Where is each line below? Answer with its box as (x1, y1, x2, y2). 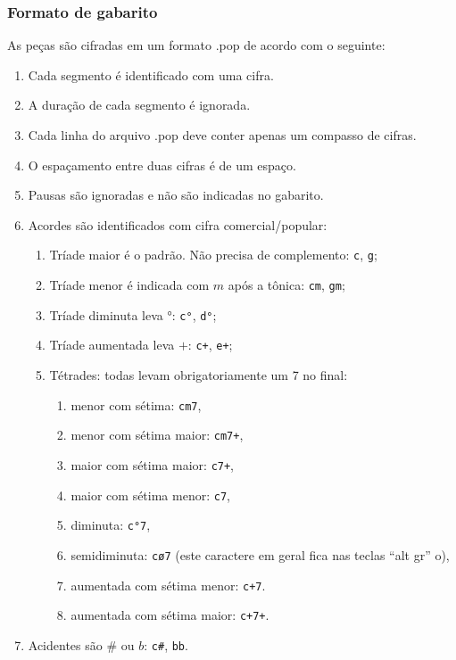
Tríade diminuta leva (49, 305, 163, 324)
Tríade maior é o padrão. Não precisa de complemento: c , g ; (49, 245, 377, 264)
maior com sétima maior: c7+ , (70, 455, 235, 474)
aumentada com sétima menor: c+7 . (70, 575, 266, 594)
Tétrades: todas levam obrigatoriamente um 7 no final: (49, 366, 348, 384)
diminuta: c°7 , (70, 516, 151, 534)
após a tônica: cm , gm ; (228, 276, 345, 294)
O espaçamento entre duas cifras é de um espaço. (28, 155, 296, 174)
